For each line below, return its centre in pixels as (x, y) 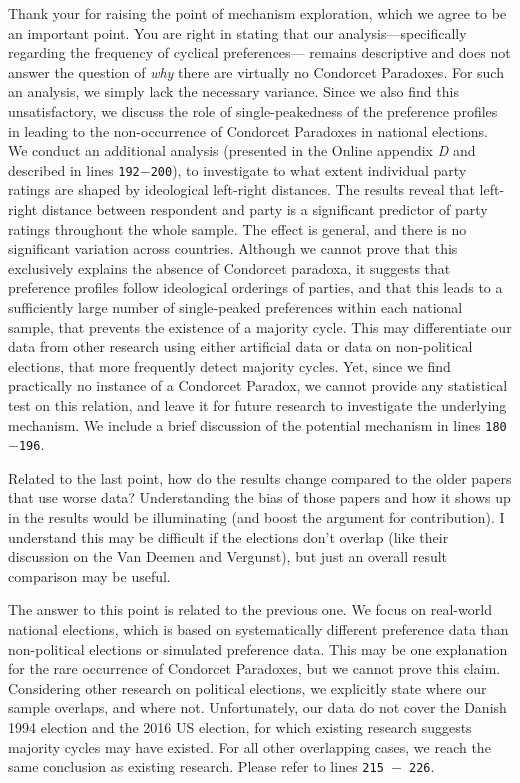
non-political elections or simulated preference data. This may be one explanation (258, 648)
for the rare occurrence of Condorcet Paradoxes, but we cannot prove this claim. (254, 668)
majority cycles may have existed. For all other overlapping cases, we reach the (249, 746)
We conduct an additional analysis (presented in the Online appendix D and (242, 150)
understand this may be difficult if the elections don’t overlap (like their (228, 536)
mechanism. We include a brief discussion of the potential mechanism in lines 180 (257, 424)
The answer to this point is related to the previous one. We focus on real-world (250, 609)
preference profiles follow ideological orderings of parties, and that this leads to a (255, 287)
